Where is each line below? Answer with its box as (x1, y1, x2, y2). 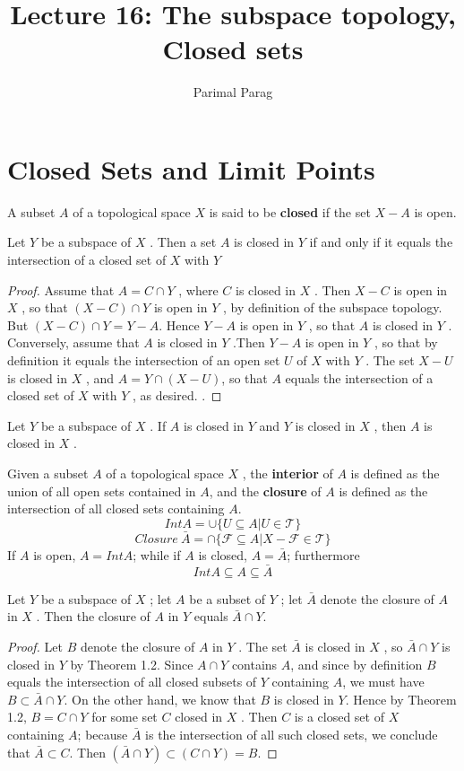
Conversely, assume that (7, 333, 140, 352)
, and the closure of (209, 481, 322, 500)
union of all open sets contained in (7, 481, 196, 500)
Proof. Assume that (7, 280, 115, 299)
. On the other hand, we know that (64, 689, 256, 708)
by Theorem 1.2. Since (70, 654, 193, 673)
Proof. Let (7, 636, 63, 655)
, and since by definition (290, 654, 423, 673)
